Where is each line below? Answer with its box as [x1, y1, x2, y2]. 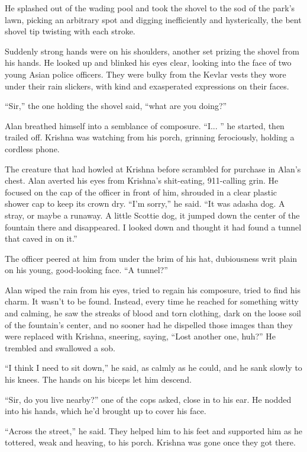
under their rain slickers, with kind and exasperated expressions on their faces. [5, 79, 289, 92]
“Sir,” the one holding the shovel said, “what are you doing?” [5, 100, 227, 112]
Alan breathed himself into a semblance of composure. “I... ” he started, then [5, 119, 285, 132]
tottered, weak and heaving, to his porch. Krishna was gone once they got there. [5, 436, 296, 448]
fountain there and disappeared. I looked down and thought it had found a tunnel [5, 220, 302, 233]
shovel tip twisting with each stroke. [5, 25, 135, 37]
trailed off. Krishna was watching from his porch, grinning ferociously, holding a [5, 131, 295, 143]
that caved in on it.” [5, 232, 77, 245]
